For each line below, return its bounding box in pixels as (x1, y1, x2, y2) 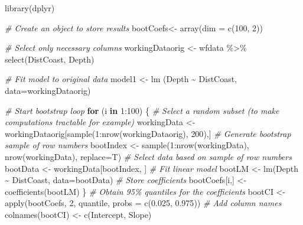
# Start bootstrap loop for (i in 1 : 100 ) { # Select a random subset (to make (5, 104, 279, 116)
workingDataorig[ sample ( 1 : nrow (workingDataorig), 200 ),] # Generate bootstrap (5, 127, 291, 139)
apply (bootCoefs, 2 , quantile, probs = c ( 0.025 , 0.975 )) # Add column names (5, 197, 282, 209)
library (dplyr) (5, 2, 55, 14)
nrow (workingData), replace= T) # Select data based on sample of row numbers (5, 150, 292, 162)
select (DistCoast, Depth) (5, 53, 95, 65)
